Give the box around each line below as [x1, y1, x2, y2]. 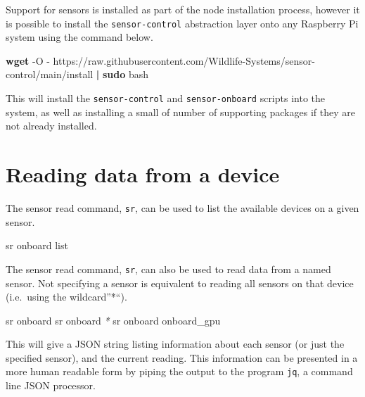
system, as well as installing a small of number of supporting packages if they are [6, 104, 355, 119]
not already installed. [6, 118, 97, 133]
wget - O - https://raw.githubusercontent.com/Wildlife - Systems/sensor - [6, 53, 315, 68]
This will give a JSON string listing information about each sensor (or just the [6, 336, 345, 351]
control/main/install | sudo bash [6, 67, 149, 82]
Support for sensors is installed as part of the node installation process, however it [6, 2, 360, 16]
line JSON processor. [6, 378, 96, 393]
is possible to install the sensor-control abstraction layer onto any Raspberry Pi [6, 15, 359, 30]
